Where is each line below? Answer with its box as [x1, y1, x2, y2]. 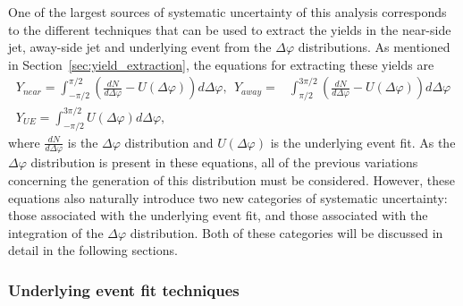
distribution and [124, 132, 214, 151]
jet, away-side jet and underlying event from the [8, 38, 272, 56]
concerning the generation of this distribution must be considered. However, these [8, 170, 455, 189]
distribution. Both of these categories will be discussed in [130, 223, 443, 242]
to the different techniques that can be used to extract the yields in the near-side [8, 20, 451, 38]
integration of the [8, 223, 104, 242]
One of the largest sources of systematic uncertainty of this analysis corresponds [8, 3, 447, 21]
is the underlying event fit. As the [270, 132, 456, 151]
